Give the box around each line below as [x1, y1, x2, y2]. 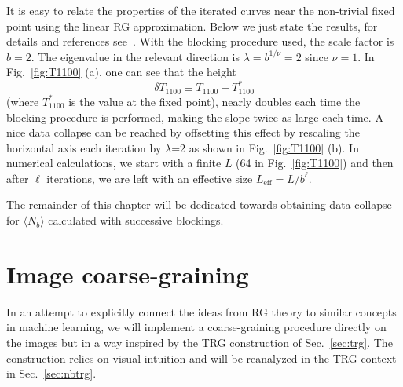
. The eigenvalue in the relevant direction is [31, 48, 240, 64]
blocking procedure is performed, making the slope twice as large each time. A [6, 108, 383, 125]
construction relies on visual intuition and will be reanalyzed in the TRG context [6, 349, 397, 366]
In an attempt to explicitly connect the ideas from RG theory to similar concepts [6, 303, 397, 319]
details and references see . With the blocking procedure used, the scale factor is [6, 33, 394, 49]
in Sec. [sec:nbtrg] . [6, 365, 97, 382]
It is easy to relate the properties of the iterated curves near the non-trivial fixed [6, 2, 395, 18]
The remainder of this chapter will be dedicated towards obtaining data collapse [6, 196, 392, 213]
